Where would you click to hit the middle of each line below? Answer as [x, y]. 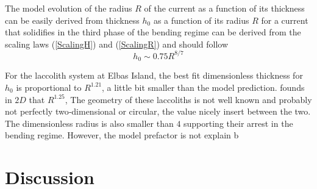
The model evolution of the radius [69, 8]
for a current [285, 20]
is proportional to [49, 87]
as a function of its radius [201, 20]
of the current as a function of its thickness [224, 8]
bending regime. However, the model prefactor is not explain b [122, 135]
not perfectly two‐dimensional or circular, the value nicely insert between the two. [158, 111]
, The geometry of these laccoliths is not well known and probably [188, 99]
